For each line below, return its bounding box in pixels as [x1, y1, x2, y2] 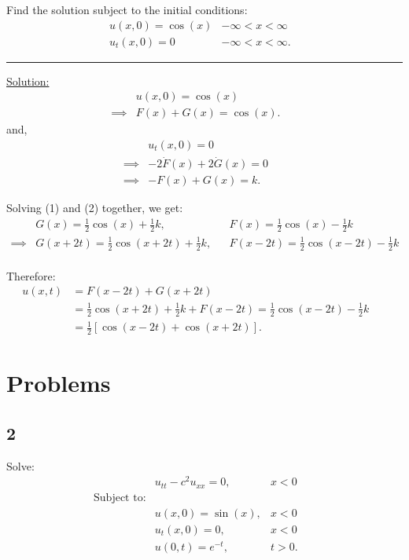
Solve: [6, 457, 35, 474]
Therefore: [6, 267, 56, 284]
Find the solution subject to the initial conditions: [6, 2, 248, 17]
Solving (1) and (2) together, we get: [6, 199, 183, 216]
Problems [6, 367, 111, 399]
